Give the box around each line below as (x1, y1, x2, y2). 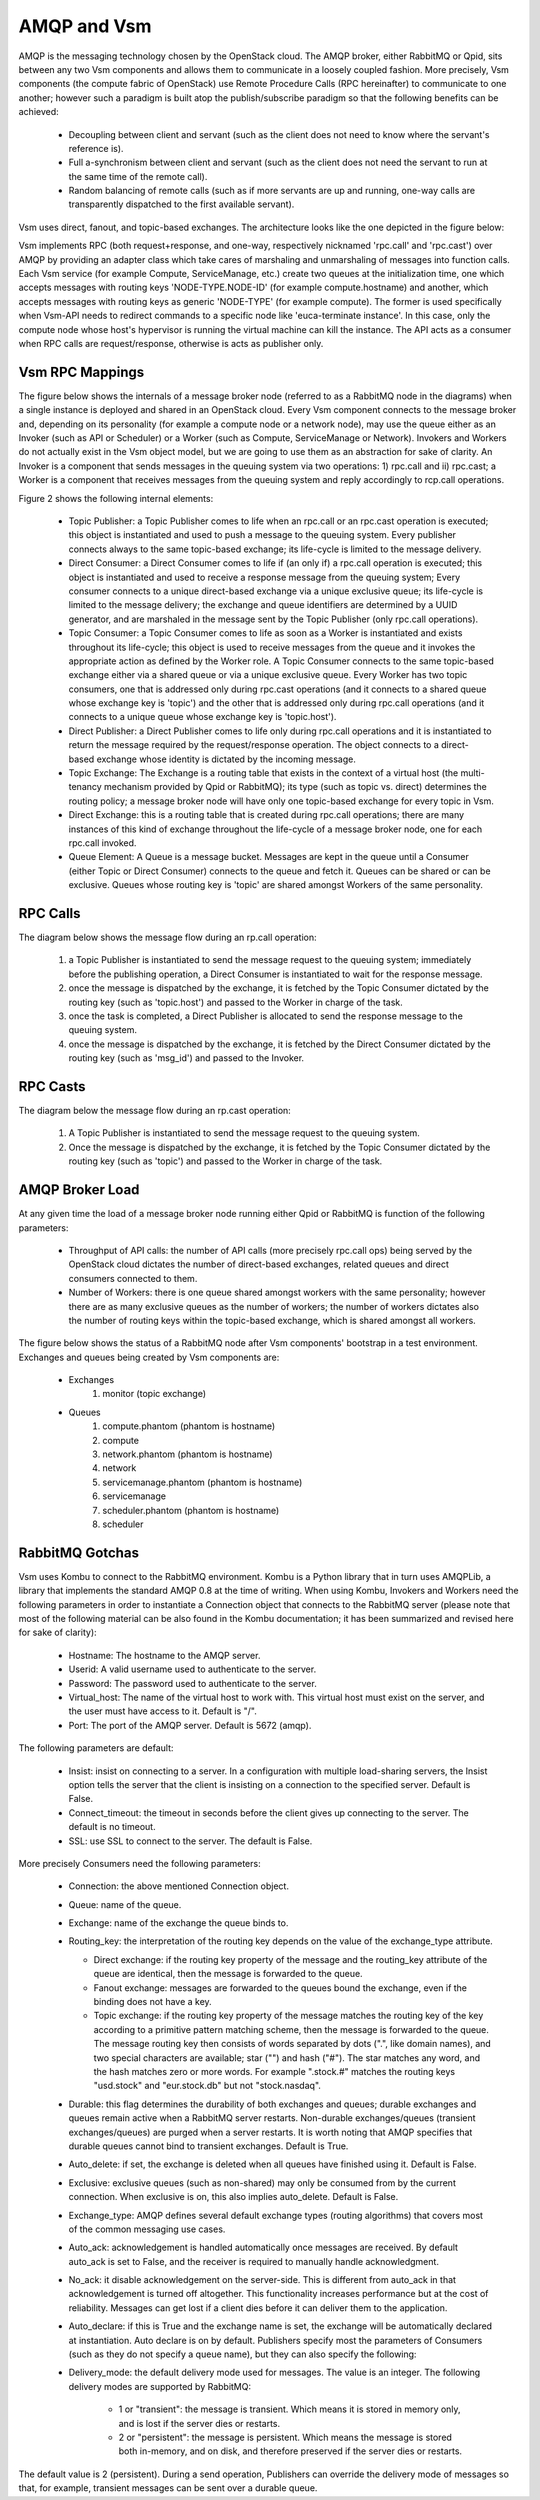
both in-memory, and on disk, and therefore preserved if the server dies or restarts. (118, 2445, 463, 2457)
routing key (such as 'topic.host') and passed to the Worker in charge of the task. (68, 996, 404, 1008)
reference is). (68, 142, 124, 154)
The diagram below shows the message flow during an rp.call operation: (18, 931, 317, 944)
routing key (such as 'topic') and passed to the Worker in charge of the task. (68, 1155, 383, 1167)
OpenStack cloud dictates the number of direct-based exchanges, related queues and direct (68, 1258, 449, 1270)
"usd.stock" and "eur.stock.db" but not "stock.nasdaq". (93, 2080, 322, 2092)
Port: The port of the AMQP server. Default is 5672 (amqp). (68, 1719, 312, 1731)
